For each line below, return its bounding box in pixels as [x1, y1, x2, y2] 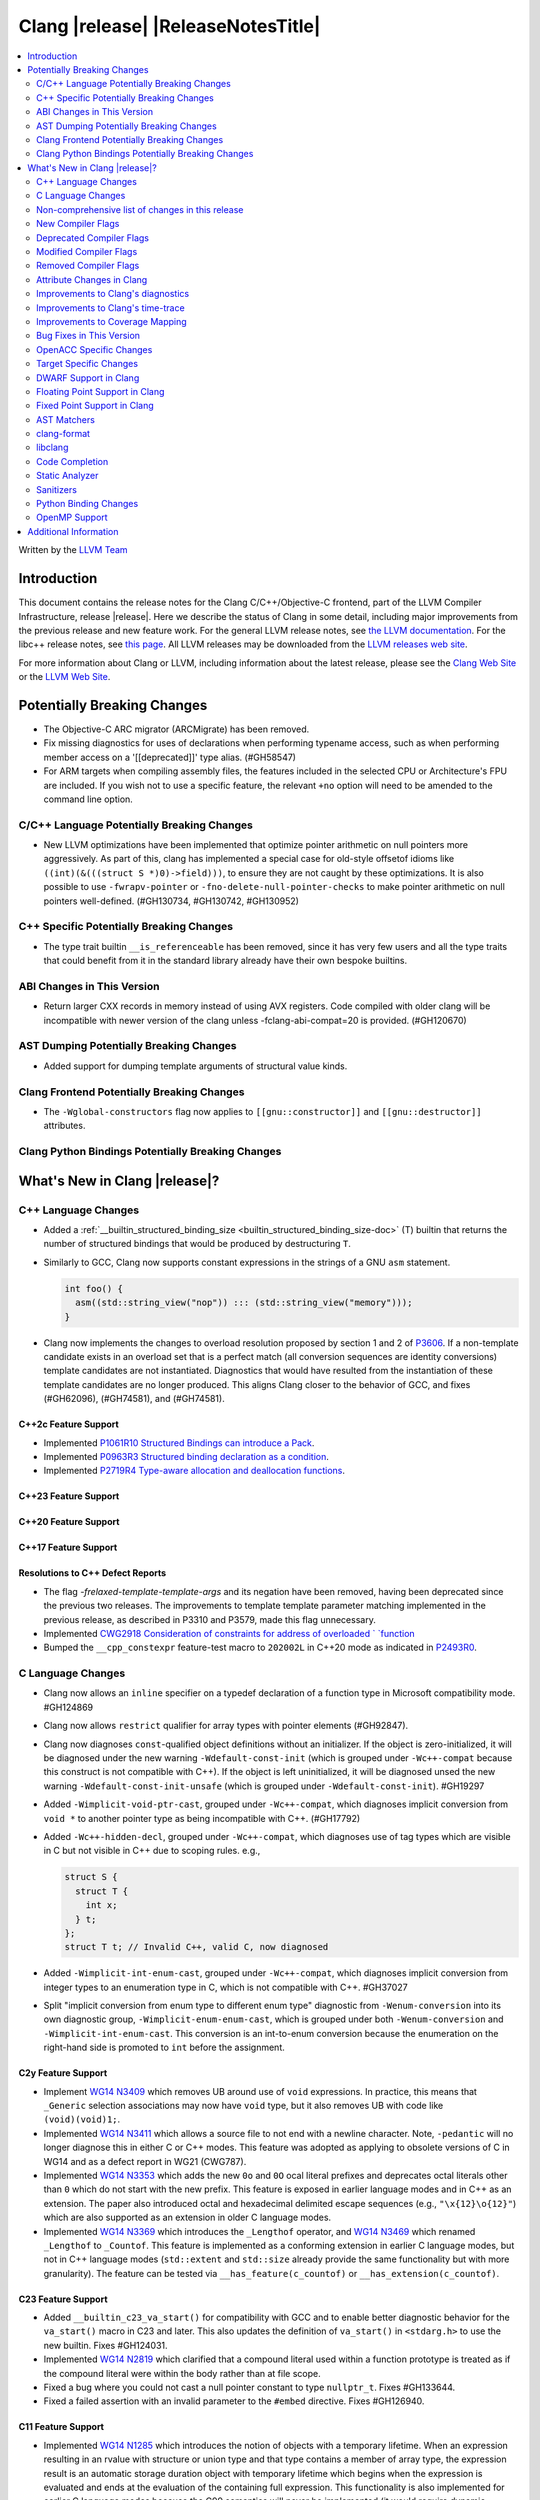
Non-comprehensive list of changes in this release [36, 203, 244, 215]
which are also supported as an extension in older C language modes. [43, 2211, 332, 2224]
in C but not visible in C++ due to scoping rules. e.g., [43, 1845, 261, 1857]
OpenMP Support [36, 511, 109, 524]
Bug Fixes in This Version [36, 330, 140, 342]
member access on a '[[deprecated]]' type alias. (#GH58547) [43, 751, 297, 763]
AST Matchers [36, 413, 95, 425]
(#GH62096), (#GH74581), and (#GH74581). [43, 1393, 225, 1405]
